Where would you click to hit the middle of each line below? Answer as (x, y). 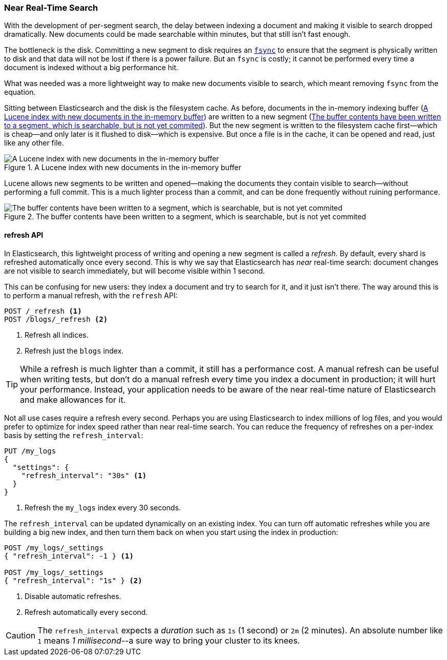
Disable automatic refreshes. (73, 596)
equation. (20, 92)
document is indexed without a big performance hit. (91, 68)
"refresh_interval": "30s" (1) (84, 475)
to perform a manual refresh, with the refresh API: (91, 295)
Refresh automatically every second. (86, 612)
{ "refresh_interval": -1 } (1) (69, 556)
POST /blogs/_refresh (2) (56, 319)
